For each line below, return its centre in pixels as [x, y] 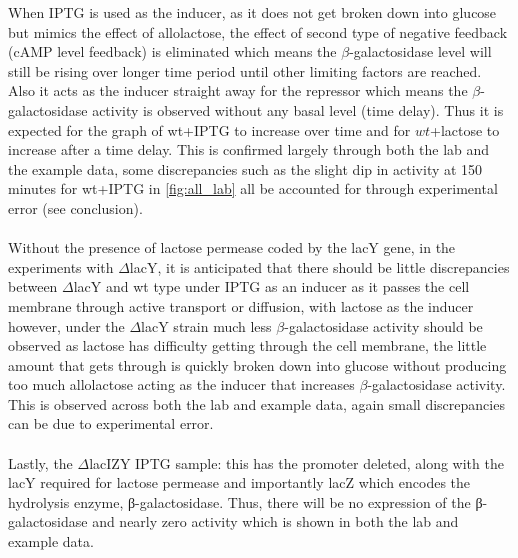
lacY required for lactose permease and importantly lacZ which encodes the [239, 482]
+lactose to [465, 129]
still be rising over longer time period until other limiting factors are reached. [245, 70]
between [33, 286]
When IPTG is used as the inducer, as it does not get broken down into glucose [252, 12]
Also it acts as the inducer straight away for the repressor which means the [238, 90]
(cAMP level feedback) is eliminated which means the [172, 51]
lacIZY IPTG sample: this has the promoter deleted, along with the [296, 462]
